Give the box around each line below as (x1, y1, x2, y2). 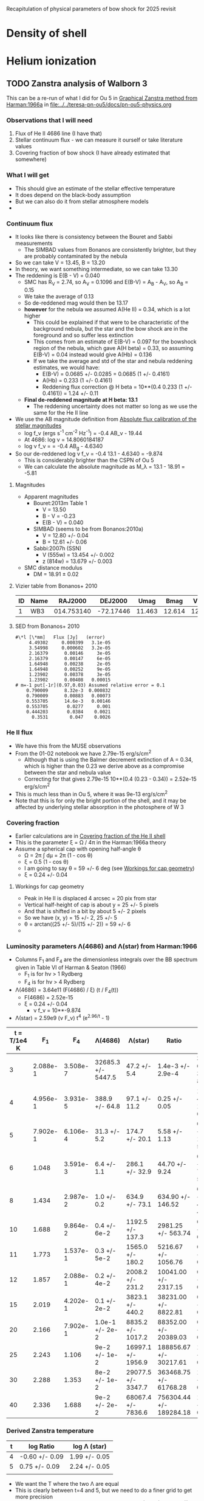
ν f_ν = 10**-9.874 (33, 1007, 81, 1014)
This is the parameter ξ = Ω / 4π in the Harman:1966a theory (15, 838, 166, 846)
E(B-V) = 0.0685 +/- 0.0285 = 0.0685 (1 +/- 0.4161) (42, 370, 170, 378)
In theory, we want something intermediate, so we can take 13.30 (15, 266, 178, 273)
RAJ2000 (58, 597, 87, 606)
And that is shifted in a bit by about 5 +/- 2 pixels (24, 907, 147, 914)
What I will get (6, 171, 50, 179)
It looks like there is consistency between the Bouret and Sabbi (15, 233, 173, 241)
